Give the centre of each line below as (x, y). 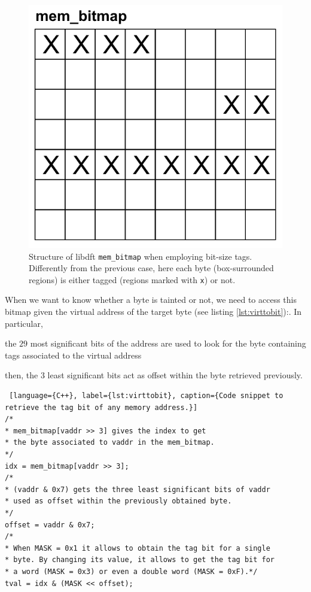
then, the (22, 375)
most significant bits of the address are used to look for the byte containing (168, 343)
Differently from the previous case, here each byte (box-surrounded (151, 268)
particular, (24, 323)
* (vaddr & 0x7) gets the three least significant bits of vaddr (138, 489)
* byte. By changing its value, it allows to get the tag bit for (140, 560)
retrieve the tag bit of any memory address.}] (101, 407)
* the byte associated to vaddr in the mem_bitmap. (110, 443)
